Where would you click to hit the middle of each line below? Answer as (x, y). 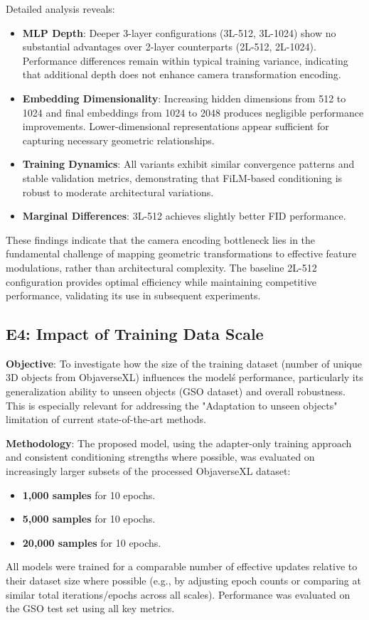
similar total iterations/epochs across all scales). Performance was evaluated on (178, 594)
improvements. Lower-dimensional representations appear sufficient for (176, 126)
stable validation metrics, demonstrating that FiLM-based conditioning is (182, 177)
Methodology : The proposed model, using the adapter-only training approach (179, 443)
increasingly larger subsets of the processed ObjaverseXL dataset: (148, 471)
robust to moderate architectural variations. (118, 192)
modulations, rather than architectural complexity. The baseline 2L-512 (161, 267)
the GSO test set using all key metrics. (90, 608)
